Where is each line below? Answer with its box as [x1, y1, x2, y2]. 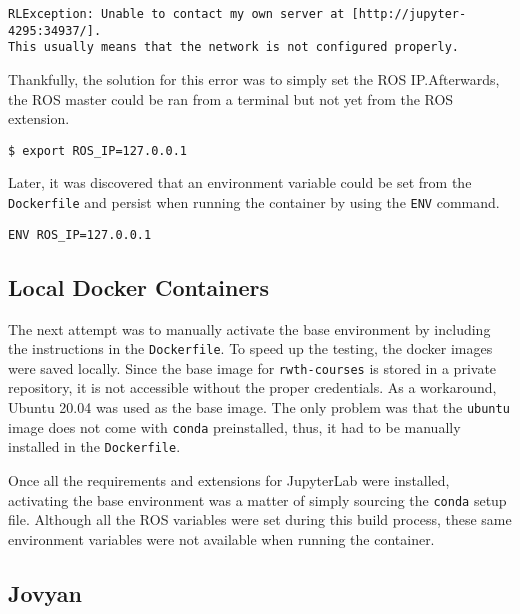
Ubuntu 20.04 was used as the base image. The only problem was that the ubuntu [8, 397, 510, 418]
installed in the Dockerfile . [8, 436, 181, 457]
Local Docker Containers [8, 271, 270, 302]
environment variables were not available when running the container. [8, 528, 435, 549]
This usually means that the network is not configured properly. [8, 40, 460, 55]
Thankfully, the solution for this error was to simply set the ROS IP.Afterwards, [8, 68, 500, 89]
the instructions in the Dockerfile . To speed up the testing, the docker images [8, 338, 493, 359]
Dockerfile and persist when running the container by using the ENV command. [8, 192, 500, 212]
